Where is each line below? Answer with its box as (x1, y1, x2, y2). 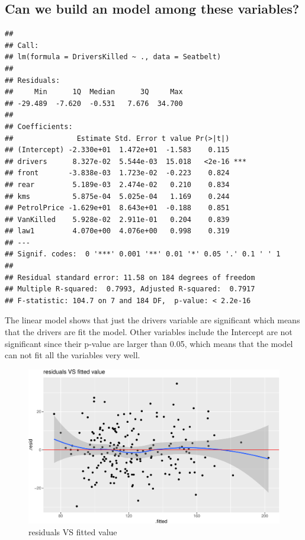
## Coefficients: (5, 122, 73, 131)
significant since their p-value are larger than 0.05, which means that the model (5, 337, 293, 349)
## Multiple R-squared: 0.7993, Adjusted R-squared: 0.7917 (5, 285, 255, 294)
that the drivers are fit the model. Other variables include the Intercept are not (5, 326, 293, 338)
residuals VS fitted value (28, 525, 117, 538)
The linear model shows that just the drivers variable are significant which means (5, 314, 300, 326)
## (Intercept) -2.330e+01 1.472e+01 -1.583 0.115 (5, 146, 230, 155)
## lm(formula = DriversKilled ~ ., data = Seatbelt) (5, 53, 221, 62)
